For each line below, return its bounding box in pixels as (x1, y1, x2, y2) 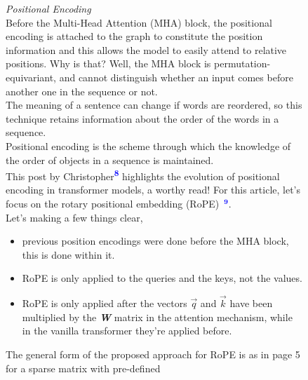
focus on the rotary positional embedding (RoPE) (6, 196, 220, 210)
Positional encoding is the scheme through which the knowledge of (6, 138, 291, 153)
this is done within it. (22, 247, 115, 262)
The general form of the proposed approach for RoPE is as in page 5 (6, 346, 300, 361)
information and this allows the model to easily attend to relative (6, 42, 287, 57)
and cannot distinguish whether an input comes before (59, 69, 293, 84)
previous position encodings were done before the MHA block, (22, 233, 289, 248)
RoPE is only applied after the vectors (22, 296, 187, 311)
